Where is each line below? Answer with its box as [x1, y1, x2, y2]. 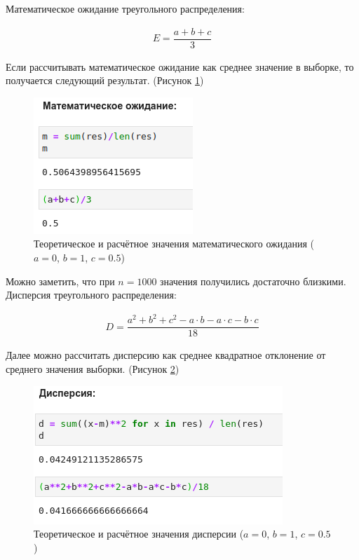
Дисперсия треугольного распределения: [6, 287, 177, 302]
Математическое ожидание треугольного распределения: [6, 1, 245, 15]
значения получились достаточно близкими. [160, 273, 346, 288]
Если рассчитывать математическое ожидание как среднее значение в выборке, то [6, 59, 354, 74]
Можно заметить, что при [6, 273, 115, 288]
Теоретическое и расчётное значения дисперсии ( [34, 526, 244, 541]
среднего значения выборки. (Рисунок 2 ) [6, 362, 179, 376]
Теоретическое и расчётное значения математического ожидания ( [34, 236, 315, 251]
